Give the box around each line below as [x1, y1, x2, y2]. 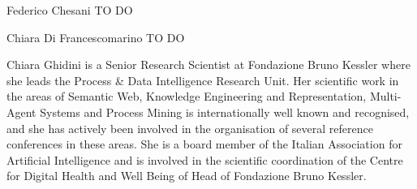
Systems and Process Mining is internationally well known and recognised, [40, 103, 410, 120]
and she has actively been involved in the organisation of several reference [6, 119, 373, 136]
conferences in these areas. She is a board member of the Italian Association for [6, 135, 402, 152]
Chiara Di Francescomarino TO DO [6, 28, 185, 45]
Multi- [369, 88, 402, 105]
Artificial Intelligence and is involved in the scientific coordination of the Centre [6, 151, 403, 168]
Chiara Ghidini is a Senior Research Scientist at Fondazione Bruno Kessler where [6, 56, 411, 73]
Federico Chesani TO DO [6, 2, 133, 18]
